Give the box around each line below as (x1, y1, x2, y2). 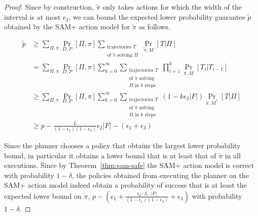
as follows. (138, 21, 170, 32)
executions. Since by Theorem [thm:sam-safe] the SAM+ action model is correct (4, 160, 254, 170)
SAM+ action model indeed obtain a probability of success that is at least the (4, 180, 247, 190)
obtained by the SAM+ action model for (4, 21, 130, 32)
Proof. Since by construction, (4, 2, 94, 12)
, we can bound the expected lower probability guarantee (68, 11, 245, 22)
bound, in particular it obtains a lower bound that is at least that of (4, 150, 216, 160)
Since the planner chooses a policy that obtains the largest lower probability (4, 140, 241, 150)
